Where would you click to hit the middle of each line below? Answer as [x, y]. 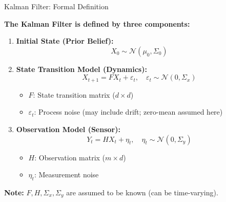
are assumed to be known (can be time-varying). [142, 192]
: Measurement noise [66, 175]
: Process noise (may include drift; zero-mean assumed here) [128, 112]
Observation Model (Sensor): [68, 129]
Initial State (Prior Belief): [65, 41]
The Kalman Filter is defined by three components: [97, 23]
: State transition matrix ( [74, 94]
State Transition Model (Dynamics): [81, 69]
